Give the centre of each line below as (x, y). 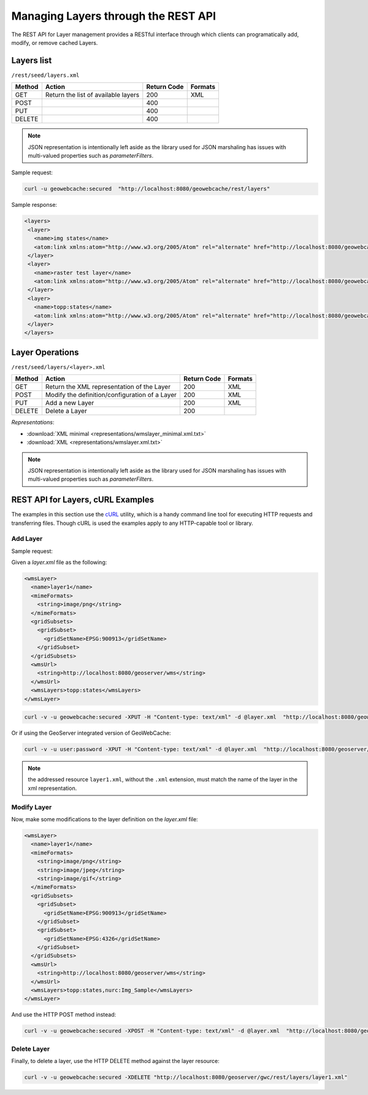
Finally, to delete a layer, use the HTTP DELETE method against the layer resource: (116, 1061)
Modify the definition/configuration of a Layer (111, 395)
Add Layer (27, 539)
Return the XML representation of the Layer (108, 387)
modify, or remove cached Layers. (55, 42)
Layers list (32, 60)
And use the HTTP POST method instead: (64, 1015)
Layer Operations (45, 352)
